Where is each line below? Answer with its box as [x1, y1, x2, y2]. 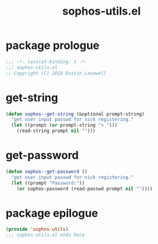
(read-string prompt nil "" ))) [16, 128, 96, 134]
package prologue [5, 38, 100, 52]
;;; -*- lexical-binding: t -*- [5, 59, 88, 65]
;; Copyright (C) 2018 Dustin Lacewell [5, 70, 107, 76]
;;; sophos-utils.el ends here [5, 232, 85, 239]
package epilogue [5, 206, 98, 220]
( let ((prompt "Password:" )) [11, 180, 85, 186]
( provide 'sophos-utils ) [5, 226, 69, 232]
